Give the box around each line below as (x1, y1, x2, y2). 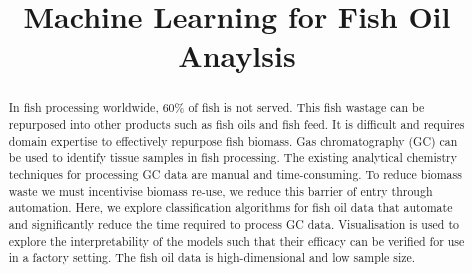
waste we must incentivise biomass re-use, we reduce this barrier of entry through (8, 182, 433, 199)
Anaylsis (178, 35, 296, 76)
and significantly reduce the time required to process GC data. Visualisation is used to (8, 215, 460, 232)
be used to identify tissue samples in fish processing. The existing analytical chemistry (8, 149, 458, 166)
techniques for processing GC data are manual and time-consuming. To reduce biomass (8, 165, 462, 182)
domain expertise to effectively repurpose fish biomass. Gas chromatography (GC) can (8, 132, 458, 149)
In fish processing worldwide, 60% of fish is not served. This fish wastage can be (8, 99, 425, 116)
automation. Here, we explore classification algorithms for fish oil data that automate (8, 199, 453, 216)
